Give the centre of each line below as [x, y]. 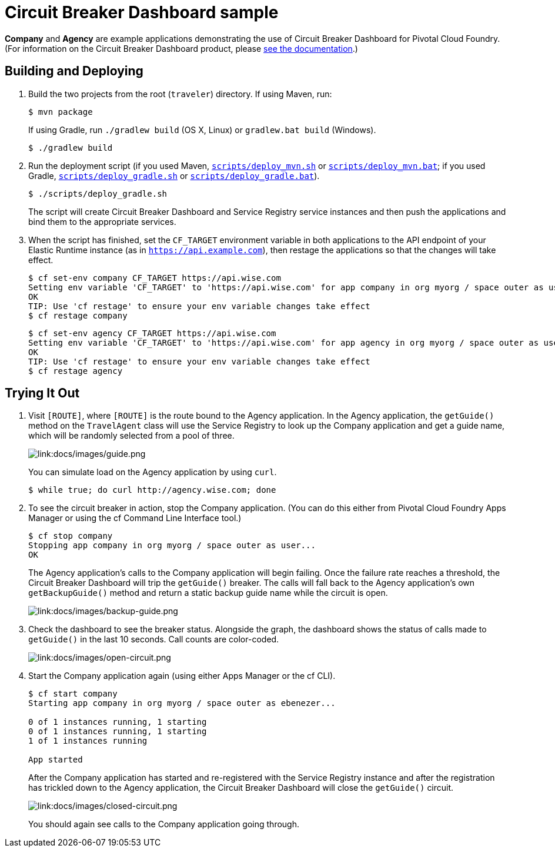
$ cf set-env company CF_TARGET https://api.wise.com [155, 278]
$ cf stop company [71, 536]
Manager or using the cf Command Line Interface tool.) [135, 518]
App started [56, 760]
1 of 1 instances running [88, 741]
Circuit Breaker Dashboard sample [142, 12]
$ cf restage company [78, 315]
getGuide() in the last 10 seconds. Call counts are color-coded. [154, 639]
